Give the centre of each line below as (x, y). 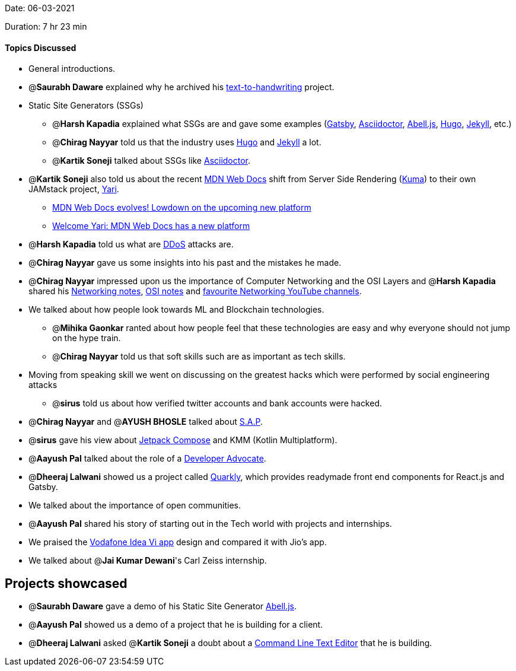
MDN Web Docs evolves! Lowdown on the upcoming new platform (182, 208)
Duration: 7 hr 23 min (46, 26)
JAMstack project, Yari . (74, 189)
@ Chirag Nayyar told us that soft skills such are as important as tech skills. (199, 357)
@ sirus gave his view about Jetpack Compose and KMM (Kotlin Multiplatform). (183, 440)
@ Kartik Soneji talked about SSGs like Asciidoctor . (152, 161)
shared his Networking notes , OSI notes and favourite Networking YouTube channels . (195, 291)
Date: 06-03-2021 (40, 8)
